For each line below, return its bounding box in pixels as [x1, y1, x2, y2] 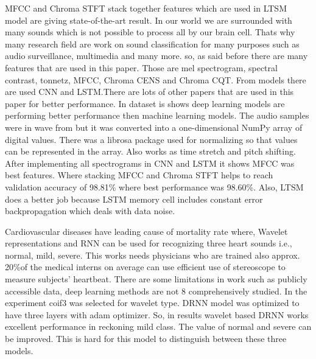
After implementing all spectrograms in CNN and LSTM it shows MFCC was [5, 156, 295, 169]
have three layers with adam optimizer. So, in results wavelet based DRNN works [5, 308, 309, 321]
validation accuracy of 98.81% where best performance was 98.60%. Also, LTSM [5, 180, 304, 193]
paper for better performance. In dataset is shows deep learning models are [5, 97, 285, 110]
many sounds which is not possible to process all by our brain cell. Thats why [5, 26, 295, 38]
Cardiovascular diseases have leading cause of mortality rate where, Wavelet [5, 225, 288, 237]
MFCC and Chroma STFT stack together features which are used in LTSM [5, 2, 287, 14]
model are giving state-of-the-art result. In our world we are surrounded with [5, 13, 292, 26]
